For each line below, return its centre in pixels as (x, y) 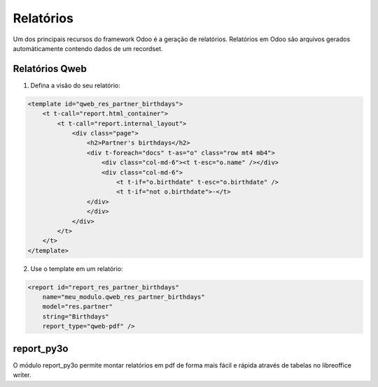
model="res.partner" (78, 307)
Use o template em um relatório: (77, 268)
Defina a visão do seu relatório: (75, 85)
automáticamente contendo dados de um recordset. (88, 48)
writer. (22, 375)
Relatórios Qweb (50, 69)
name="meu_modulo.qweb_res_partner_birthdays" (124, 297)
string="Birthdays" (76, 316)
